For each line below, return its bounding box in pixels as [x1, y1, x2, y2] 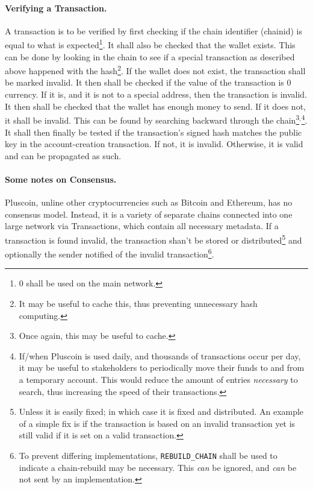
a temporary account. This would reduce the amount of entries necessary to [19, 373, 298, 385]
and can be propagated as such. [5, 149, 122, 162]
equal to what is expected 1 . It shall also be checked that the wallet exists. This [5, 37, 296, 51]
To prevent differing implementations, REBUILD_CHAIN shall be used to [19, 449, 277, 461]
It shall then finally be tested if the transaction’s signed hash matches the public [5, 125, 302, 138]
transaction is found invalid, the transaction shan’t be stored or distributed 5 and [5, 232, 302, 246]
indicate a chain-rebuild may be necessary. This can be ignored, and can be [19, 461, 297, 473]
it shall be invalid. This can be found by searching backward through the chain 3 [5, 112, 300, 126]
